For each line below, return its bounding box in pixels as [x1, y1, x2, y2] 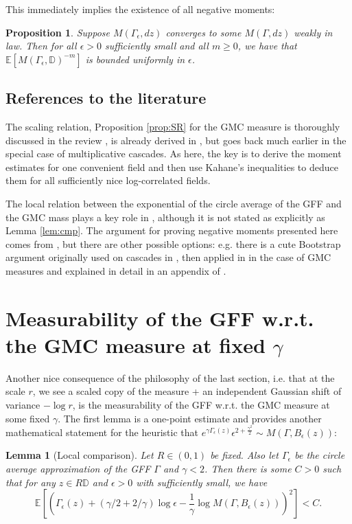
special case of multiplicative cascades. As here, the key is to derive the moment [5, 146, 342, 161]
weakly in [294, 25, 333, 39]
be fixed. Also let [210, 448, 279, 462]
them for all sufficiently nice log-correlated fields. [5, 173, 211, 187]
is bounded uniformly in [85, 52, 185, 66]
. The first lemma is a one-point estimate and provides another [58, 411, 322, 425]
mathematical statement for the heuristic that [5, 424, 198, 439]
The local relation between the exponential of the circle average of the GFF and [5, 196, 342, 210]
